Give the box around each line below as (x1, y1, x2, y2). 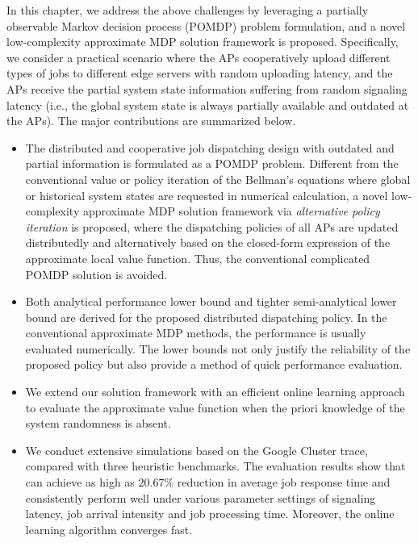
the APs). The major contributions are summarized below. (6, 112, 296, 129)
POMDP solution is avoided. (25, 265, 168, 282)
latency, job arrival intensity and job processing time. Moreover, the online (25, 505, 395, 522)
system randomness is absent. (25, 415, 171, 432)
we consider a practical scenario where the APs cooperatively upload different (6, 48, 391, 65)
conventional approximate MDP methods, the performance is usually (25, 324, 366, 341)
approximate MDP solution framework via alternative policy (82, 203, 380, 219)
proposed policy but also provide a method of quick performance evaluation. (25, 356, 403, 373)
